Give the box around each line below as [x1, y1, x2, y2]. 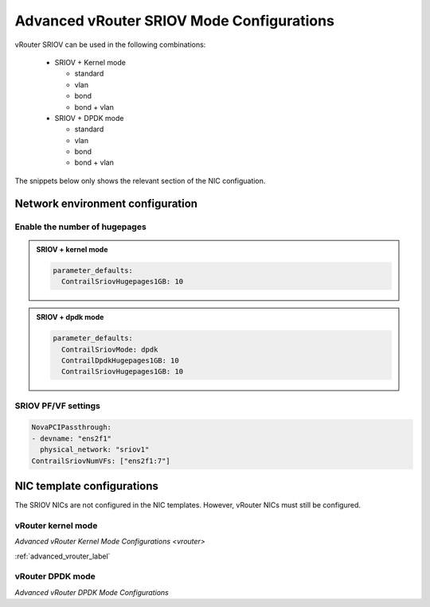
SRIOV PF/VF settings [14, 400, 101, 411]
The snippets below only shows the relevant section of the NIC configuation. [14, 176, 266, 185]
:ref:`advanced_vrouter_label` [14, 551, 111, 561]
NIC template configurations [14, 480, 159, 493]
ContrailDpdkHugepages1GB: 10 [61, 356, 179, 365]
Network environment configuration [14, 196, 198, 210]
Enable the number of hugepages [14, 221, 147, 232]
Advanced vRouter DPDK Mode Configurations [14, 587, 169, 597]
